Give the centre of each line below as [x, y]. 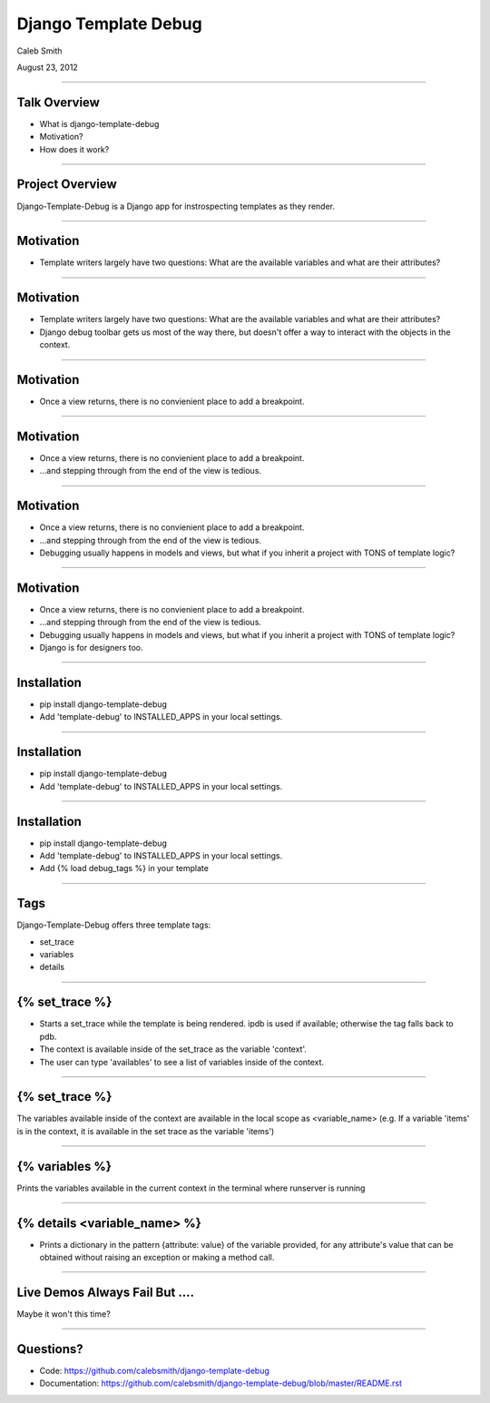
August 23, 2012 [48, 67]
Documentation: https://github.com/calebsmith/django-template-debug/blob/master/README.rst [221, 1383]
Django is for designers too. [92, 648]
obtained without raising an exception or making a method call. [157, 1258]
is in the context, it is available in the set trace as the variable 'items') [146, 1131]
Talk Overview [58, 102]
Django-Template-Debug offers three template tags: [114, 925]
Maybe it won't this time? [64, 1314]
